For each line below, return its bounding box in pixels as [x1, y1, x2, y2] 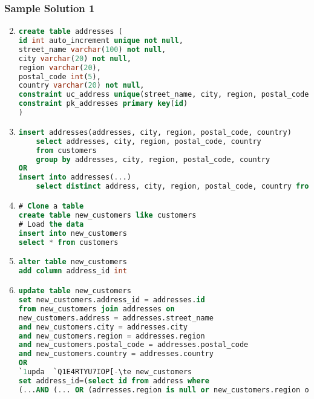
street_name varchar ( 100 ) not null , [18, 45, 166, 54]
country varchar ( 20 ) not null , [18, 81, 145, 90]
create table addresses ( [18, 27, 123, 36]
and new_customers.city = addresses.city [18, 322, 188, 331]
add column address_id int [18, 267, 127, 276]
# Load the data [18, 219, 84, 229]
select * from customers [18, 238, 119, 247]
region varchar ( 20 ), [18, 63, 101, 72]
